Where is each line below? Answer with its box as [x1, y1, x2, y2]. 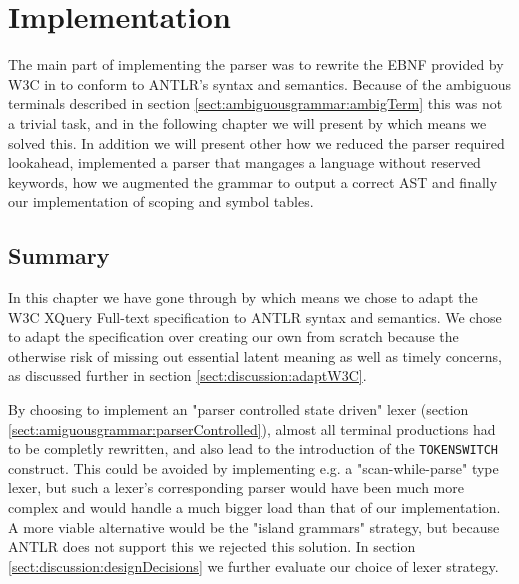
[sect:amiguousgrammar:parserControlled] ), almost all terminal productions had [8, 418, 496, 439]
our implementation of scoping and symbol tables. [8, 191, 314, 212]
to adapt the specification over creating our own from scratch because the [8, 326, 459, 347]
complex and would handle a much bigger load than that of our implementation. [8, 497, 501, 518]
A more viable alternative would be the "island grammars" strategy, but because [8, 516, 500, 537]
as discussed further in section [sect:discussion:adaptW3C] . [8, 365, 367, 386]
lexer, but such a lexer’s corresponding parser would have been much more [8, 477, 464, 498]
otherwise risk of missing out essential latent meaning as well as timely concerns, [8, 345, 502, 366]
